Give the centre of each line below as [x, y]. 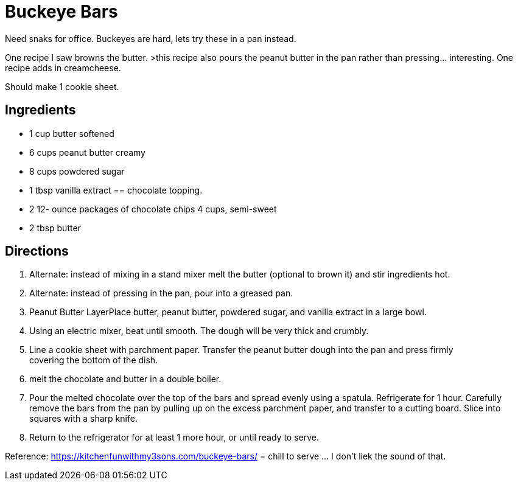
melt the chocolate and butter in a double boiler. [125, 379]
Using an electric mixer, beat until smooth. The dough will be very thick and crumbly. [199, 331]
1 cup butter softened [72, 133]
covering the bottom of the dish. [94, 360]
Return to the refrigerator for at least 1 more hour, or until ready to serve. [174, 438]
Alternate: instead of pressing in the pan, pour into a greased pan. [161, 293]
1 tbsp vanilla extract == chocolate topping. [116, 190]
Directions [37, 251]
